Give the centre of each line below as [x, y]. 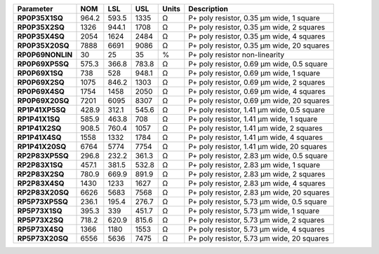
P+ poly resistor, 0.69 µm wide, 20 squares [259, 100]
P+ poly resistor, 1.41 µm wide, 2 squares [255, 128]
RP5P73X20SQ [43, 238]
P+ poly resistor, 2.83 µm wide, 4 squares [257, 183]
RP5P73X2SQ [40, 220]
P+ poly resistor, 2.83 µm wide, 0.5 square [258, 156]
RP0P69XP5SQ [43, 64]
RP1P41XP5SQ [42, 110]
